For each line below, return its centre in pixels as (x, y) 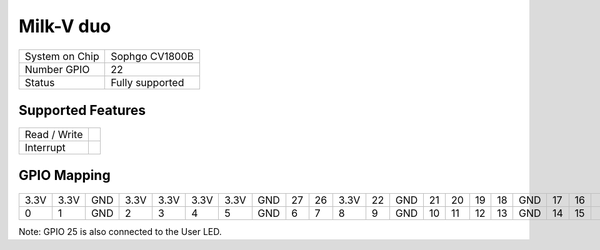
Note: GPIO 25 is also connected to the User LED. (120, 231)
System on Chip (62, 56)
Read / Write (54, 135)
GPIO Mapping (64, 175)
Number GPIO (57, 69)
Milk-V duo (65, 26)
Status (39, 82)
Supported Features (82, 110)
